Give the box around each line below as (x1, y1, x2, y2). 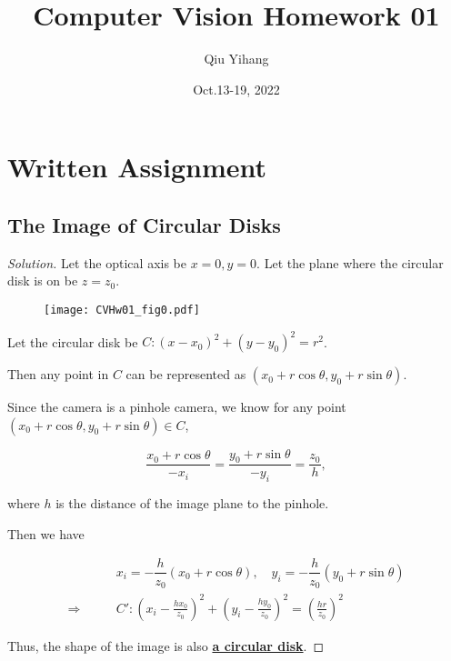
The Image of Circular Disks (7, 210, 281, 238)
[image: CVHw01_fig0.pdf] (44, 303, 200, 316)
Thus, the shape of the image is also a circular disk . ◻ (7, 636, 325, 655)
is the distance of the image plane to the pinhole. (55, 494, 329, 513)
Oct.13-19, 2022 (193, 79, 280, 98)
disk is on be (7, 271, 78, 290)
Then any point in (7, 365, 109, 384)
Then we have (7, 524, 85, 543)
